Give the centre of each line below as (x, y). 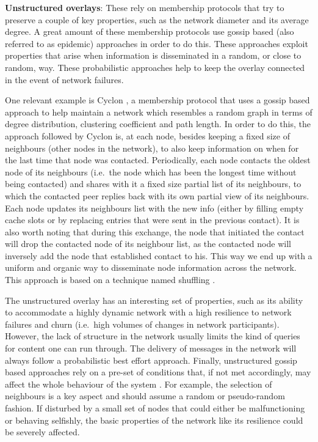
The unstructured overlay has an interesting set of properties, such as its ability (154, 300)
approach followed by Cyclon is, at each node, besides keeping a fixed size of (147, 135)
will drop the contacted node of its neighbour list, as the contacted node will (148, 244)
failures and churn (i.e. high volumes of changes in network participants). (142, 324)
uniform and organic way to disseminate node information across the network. (151, 267)
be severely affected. (42, 432)
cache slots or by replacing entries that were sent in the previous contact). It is (152, 220)
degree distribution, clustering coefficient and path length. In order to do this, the (158, 124)
